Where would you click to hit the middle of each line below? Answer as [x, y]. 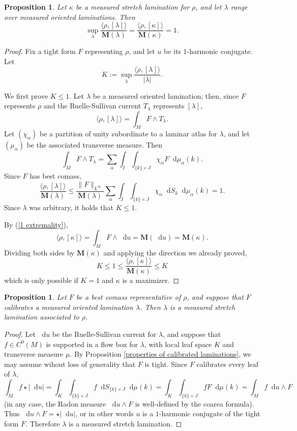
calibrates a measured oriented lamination [69, 307]
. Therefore [43, 423]
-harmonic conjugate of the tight [210, 413]
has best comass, [56, 176]
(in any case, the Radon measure [55, 403]
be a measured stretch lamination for [132, 7]
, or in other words [105, 413]
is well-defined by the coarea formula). [195, 403]
